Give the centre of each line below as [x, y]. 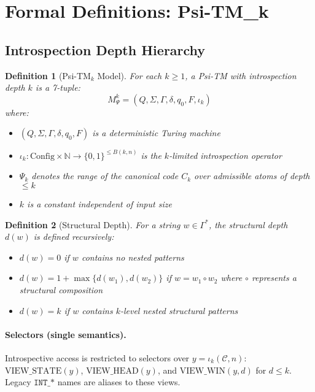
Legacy [18, 382]
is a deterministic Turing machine [156, 133]
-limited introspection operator [225, 155]
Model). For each [130, 75]
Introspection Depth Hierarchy [105, 49]
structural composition [61, 289]
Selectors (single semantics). [66, 334]
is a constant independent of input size [99, 203]
